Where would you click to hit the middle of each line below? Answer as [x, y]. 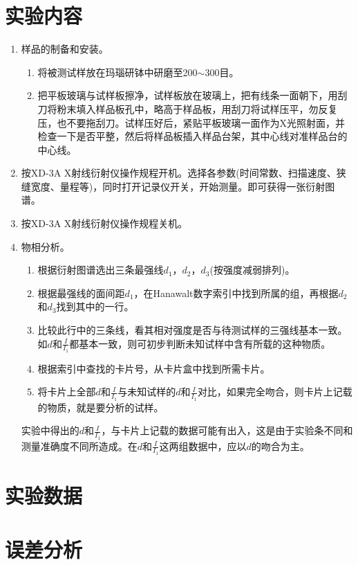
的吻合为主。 [280, 446]
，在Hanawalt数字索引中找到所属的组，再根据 [236, 293]
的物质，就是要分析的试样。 [101, 407]
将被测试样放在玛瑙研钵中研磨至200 [117, 72]
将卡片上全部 [67, 392]
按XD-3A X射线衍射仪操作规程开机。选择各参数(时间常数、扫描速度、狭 [183, 173]
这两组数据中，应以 [203, 446]
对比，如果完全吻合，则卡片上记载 [275, 392]
